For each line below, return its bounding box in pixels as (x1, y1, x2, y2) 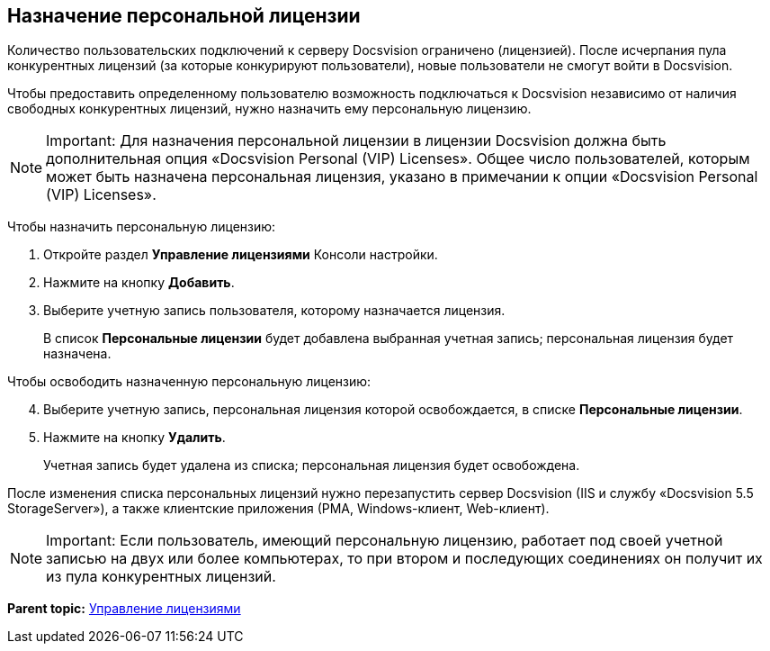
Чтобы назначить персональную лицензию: (7, 219, 276, 235)
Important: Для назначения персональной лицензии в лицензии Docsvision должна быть (46, 131, 667, 150)
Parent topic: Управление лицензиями (7, 601, 241, 617)
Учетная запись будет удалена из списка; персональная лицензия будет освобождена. (43, 457, 580, 474)
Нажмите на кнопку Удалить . (43, 429, 226, 446)
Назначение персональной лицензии (7, 5, 361, 27)
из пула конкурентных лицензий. (46, 567, 276, 586)
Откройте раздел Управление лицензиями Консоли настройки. (43, 247, 438, 263)
